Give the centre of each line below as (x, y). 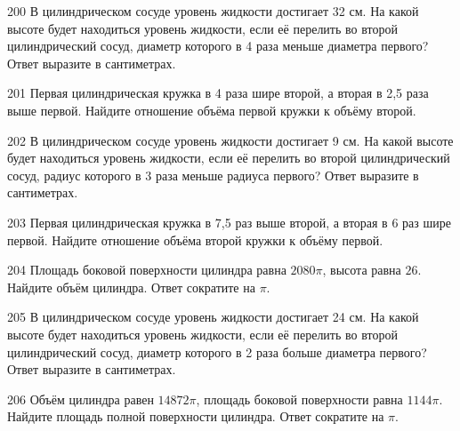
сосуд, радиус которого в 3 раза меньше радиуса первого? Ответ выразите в (213, 175)
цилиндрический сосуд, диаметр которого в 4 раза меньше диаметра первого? (218, 46)
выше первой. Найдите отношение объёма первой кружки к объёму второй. (212, 110)
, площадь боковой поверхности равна (299, 399)
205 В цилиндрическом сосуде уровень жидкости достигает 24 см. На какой (213, 317)
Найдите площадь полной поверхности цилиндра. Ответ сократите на (196, 416)
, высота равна (362, 270)
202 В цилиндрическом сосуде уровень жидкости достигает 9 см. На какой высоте (230, 140)
